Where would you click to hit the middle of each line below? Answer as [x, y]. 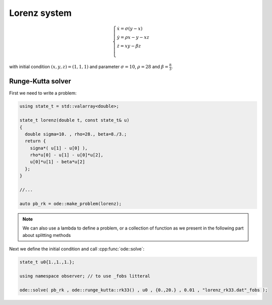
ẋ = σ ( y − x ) [130, 29]
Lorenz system [40, 13]
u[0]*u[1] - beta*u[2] [57, 162]
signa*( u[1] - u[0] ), [59, 148]
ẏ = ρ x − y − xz [133, 38]
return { [35, 141]
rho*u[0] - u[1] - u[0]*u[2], [67, 155]
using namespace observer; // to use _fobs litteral [85, 276]
